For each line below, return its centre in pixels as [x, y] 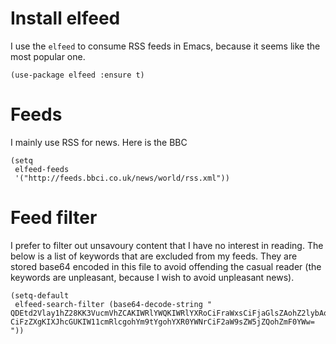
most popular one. [48, 56]
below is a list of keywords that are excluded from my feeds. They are [154, 256]
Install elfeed [65, 18]
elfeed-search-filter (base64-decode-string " [113, 304]
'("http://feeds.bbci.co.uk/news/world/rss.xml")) [122, 178]
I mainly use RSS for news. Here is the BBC [99, 142]
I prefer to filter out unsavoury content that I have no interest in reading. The [167, 245]
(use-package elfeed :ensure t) [77, 75]
